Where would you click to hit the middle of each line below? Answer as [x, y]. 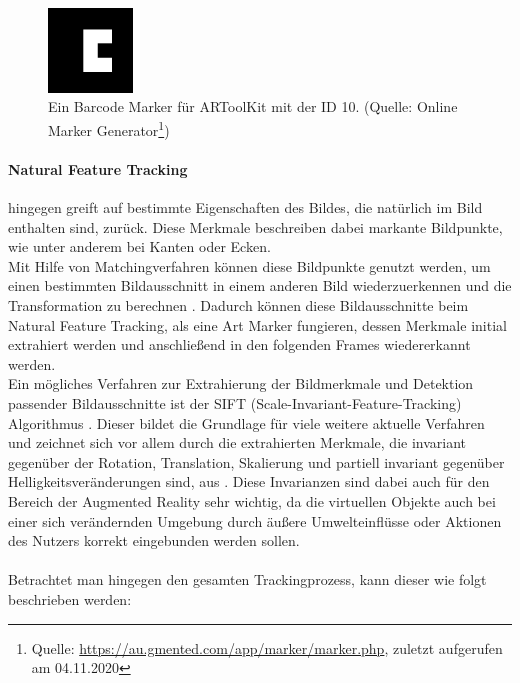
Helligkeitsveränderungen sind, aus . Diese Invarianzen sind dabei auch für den [249, 481]
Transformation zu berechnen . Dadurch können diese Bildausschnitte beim [238, 305]
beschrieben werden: [70, 598]
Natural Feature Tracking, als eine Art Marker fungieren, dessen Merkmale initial [257, 324]
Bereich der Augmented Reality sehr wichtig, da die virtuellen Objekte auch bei [252, 500]
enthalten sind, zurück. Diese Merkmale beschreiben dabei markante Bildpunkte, [255, 226]
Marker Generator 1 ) [109, 128]
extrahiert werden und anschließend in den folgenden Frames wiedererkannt [239, 344]
